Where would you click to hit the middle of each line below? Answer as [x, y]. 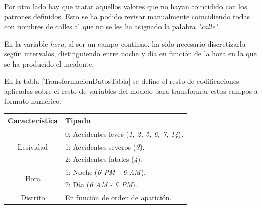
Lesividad [33, 146]
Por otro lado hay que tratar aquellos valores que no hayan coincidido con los [126, 6]
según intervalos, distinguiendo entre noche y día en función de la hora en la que [130, 54]
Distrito [33, 197]
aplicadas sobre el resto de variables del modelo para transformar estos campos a [131, 91]
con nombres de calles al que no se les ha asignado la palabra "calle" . [112, 26]
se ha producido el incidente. [49, 63]
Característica [33, 120]
